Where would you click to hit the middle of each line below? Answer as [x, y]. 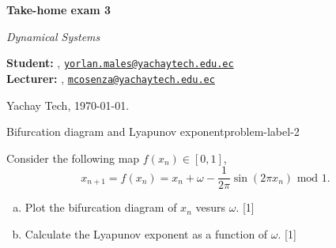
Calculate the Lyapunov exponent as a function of [146, 233]
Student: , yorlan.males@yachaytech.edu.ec [120, 63]
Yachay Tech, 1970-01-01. [68, 105]
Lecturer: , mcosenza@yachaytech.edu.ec [111, 78]
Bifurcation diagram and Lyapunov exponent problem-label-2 [153, 132]
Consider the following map [73, 158]
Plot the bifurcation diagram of [101, 207]
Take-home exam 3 [59, 9]
